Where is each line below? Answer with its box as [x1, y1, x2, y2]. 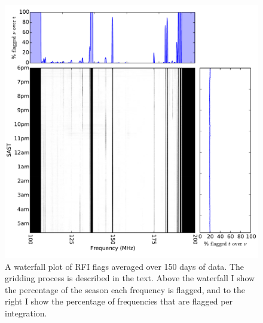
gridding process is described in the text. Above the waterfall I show [5, 272, 255, 284]
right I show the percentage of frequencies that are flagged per [5, 295, 233, 307]
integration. [5, 306, 47, 319]
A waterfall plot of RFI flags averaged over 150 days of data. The [5, 260, 244, 272]
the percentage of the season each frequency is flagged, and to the [5, 283, 245, 296]
